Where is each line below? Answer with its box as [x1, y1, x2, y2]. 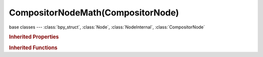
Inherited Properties [9, 34, 59, 41]
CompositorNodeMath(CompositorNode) [9, 7, 179, 18]
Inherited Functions [9, 44, 58, 51]
